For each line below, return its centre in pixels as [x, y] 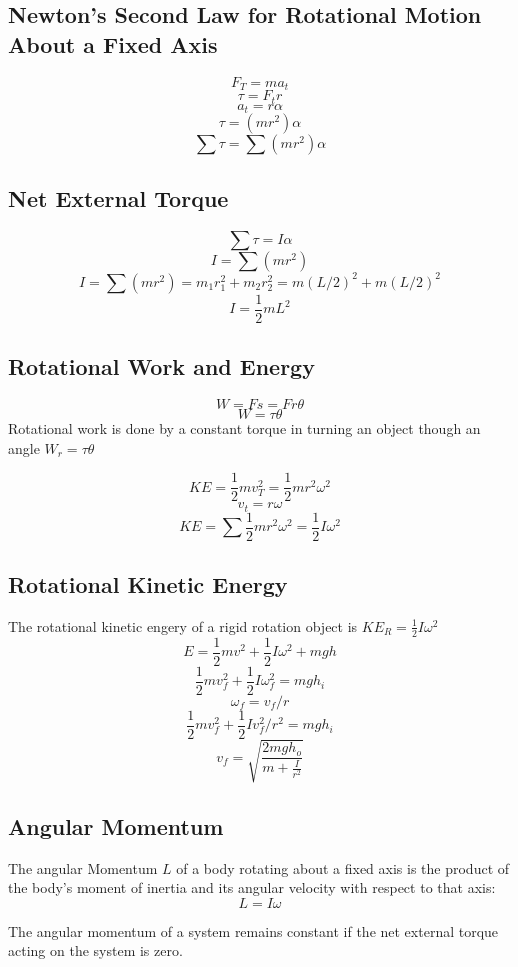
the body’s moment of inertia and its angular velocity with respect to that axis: [252, 887]
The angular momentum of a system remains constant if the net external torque [253, 930]
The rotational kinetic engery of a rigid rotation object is [183, 625]
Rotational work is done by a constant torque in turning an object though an [244, 427]
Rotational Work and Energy [161, 366]
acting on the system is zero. [95, 950]
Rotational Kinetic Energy [148, 584]
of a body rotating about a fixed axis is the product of [343, 867]
